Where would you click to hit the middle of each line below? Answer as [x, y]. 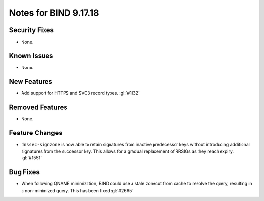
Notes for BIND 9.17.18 [54, 13]
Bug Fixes [24, 172]
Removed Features [38, 107]
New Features [31, 81]
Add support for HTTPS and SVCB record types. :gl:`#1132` [81, 93]
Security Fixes [31, 30]
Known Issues [31, 56]
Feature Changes [36, 133]
